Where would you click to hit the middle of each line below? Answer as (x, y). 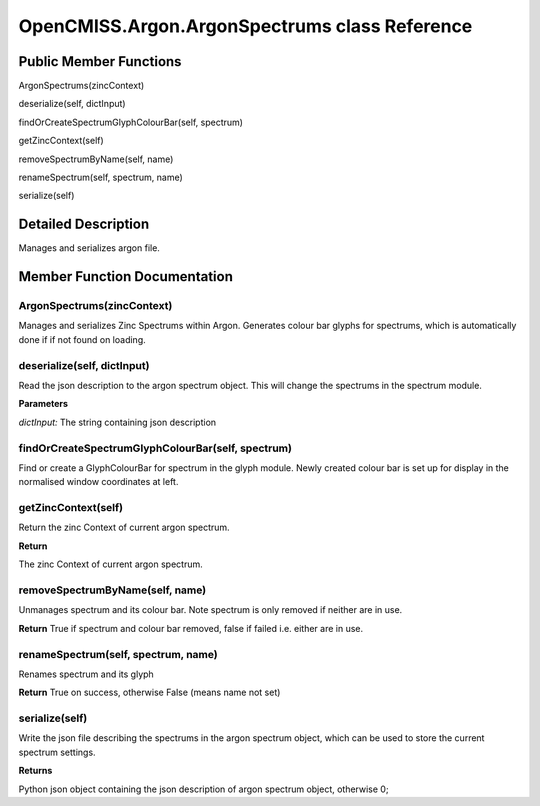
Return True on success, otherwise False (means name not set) (149, 692)
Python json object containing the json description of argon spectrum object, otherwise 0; (203, 789)
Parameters (43, 404)
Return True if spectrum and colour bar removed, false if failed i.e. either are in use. (191, 628)
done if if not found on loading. (82, 339)
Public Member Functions (100, 61)
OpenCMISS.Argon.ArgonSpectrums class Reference (245, 26)
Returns (35, 771)
